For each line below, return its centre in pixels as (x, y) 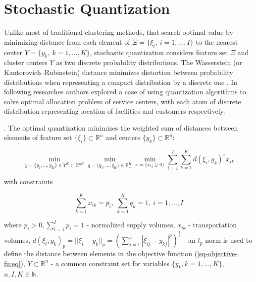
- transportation (212, 225)
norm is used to (229, 240)
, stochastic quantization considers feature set (159, 52)
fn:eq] (12, 263)
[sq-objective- (217, 253)
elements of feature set (38, 137)
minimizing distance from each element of (67, 41)
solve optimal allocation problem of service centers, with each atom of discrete (123, 101)
